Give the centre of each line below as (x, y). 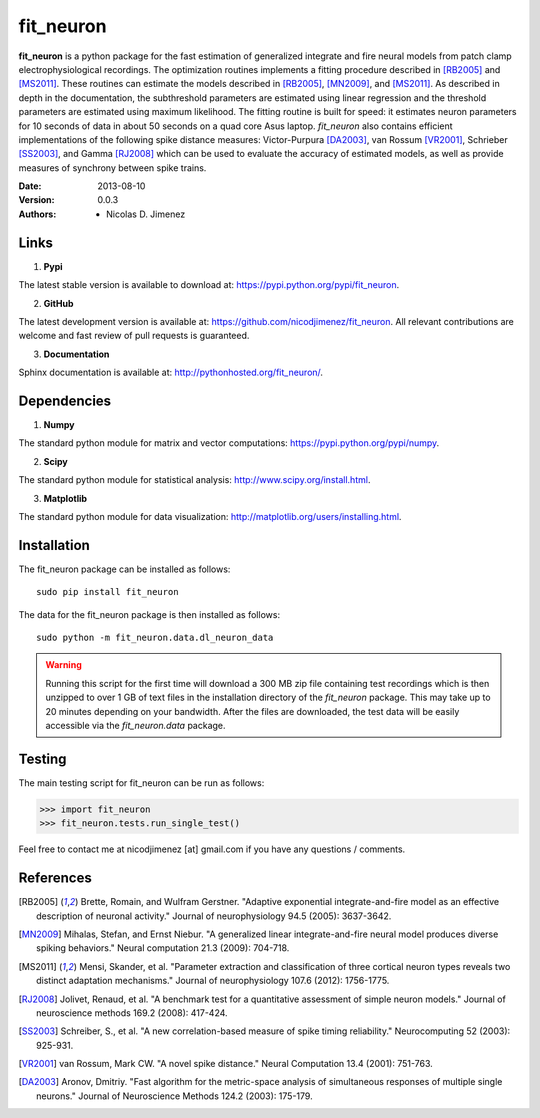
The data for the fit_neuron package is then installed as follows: (149, 614)
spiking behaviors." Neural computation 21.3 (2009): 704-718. (163, 948)
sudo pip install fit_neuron (107, 592)
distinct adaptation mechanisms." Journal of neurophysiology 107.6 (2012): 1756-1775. (213, 981)
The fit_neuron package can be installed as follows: (124, 569)
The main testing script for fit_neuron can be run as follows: (141, 782)
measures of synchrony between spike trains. (112, 167)
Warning (63, 665)
